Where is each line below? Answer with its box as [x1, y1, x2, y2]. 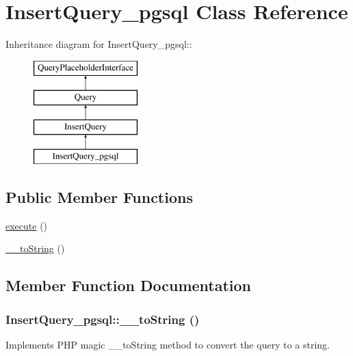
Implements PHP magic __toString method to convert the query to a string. [5, 337, 330, 351]
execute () [5, 218, 48, 232]
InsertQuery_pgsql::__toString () [5, 310, 200, 327]
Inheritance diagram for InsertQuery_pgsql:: [5, 37, 192, 51]
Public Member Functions [5, 186, 193, 207]
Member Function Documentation [5, 275, 252, 296]
